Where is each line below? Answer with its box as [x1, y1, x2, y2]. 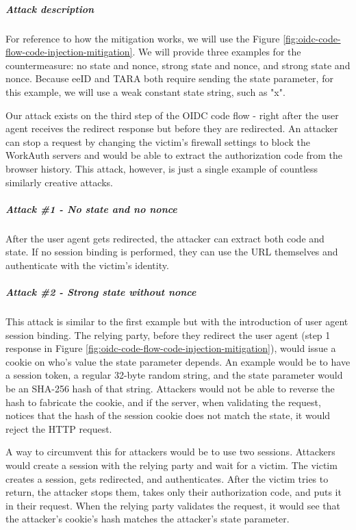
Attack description [5, 1, 94, 16]
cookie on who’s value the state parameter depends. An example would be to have [5, 354, 351, 368]
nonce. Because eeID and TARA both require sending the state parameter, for [5, 71, 333, 86]
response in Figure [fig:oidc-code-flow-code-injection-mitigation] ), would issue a [5, 341, 336, 355]
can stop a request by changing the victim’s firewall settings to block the [5, 134, 310, 149]
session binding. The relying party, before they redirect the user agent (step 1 [5, 327, 331, 342]
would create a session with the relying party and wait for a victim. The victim [5, 457, 338, 472]
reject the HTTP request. [5, 421, 112, 436]
